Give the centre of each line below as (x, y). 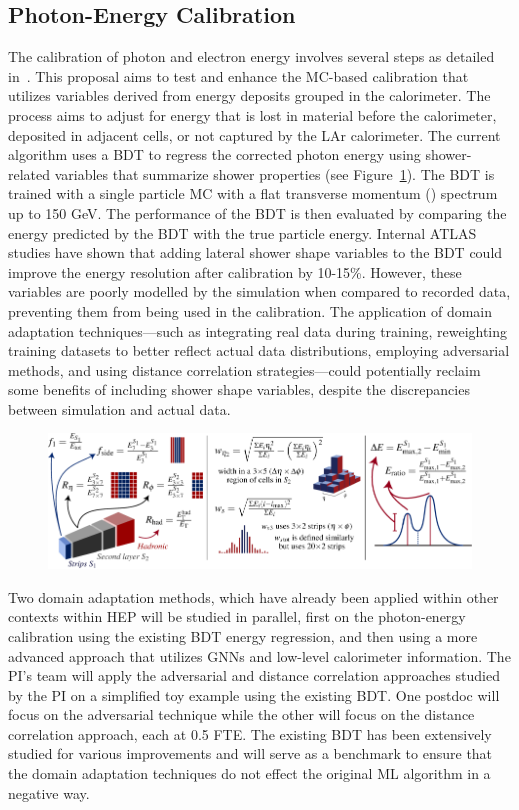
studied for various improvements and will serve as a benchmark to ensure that (250, 753)
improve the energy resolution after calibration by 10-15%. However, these (235, 271)
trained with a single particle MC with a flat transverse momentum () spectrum (253, 193)
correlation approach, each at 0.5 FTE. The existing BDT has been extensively (250, 733)
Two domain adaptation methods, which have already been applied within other (253, 596)
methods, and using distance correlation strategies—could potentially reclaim (244, 369)
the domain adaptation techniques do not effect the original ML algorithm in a (249, 773)
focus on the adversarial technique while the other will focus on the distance (241, 714)
